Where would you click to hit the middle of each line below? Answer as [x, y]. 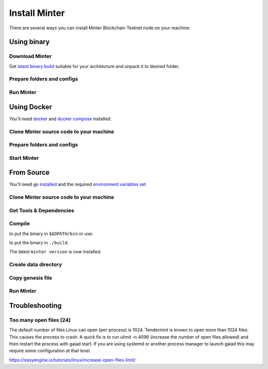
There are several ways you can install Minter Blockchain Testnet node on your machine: [100, 28]
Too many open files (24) [40, 320]
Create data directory [35, 265]
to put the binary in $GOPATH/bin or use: [51, 233]
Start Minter [24, 158]
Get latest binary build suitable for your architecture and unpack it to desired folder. [94, 66]
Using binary [29, 42]
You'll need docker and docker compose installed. [60, 119]
